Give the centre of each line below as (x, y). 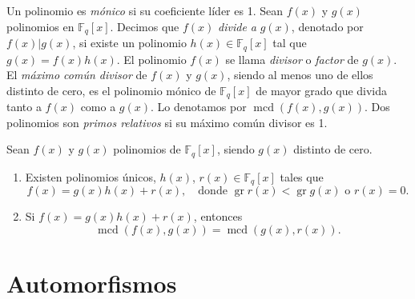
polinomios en (40, 26)
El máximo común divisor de (77, 75)
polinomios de (147, 149)
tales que (302, 176)
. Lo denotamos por (199, 107)
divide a (237, 26)
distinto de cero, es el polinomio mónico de (111, 90)
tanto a (24, 107)
